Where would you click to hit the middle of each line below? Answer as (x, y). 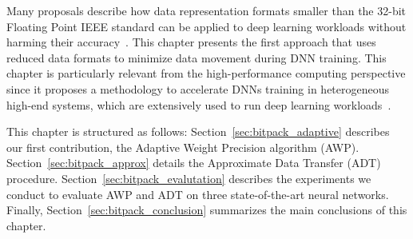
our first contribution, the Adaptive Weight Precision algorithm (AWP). (183, 147)
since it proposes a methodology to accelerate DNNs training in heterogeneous (198, 88)
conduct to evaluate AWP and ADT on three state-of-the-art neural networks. (198, 194)
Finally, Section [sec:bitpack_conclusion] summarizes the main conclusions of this (207, 210)
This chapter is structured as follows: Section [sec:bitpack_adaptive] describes (198, 131)
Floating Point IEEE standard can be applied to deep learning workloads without (206, 26)
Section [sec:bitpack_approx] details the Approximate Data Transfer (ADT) (194, 163)
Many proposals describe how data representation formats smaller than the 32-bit (206, 10)
